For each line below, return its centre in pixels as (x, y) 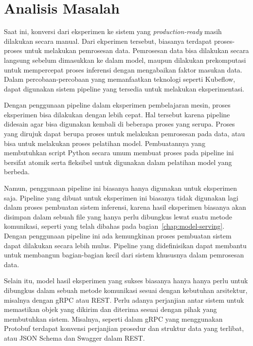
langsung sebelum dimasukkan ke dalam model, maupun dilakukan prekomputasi (125, 60)
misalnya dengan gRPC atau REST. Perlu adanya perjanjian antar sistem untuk (124, 300)
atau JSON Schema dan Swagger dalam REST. (74, 337)
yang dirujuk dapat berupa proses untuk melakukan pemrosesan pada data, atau (125, 134)
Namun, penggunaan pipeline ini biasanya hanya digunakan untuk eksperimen (121, 188)
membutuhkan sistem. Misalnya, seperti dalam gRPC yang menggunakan (113, 319)
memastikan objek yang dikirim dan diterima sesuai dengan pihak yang (110, 309)
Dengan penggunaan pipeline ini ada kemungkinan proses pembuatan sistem (118, 236)
